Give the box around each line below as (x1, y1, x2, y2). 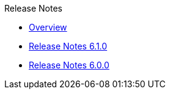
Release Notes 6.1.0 (29, 41, 108, 51)
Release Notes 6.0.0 (29, 60, 109, 70)
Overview (29, 22, 67, 32)
